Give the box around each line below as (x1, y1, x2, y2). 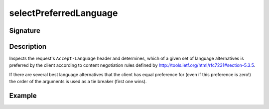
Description (9, 42, 47, 51)
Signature (9, 26, 41, 35)
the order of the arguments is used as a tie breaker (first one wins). (9, 79, 147, 85)
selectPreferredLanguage (9, 7, 118, 18)
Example (9, 92, 37, 100)
